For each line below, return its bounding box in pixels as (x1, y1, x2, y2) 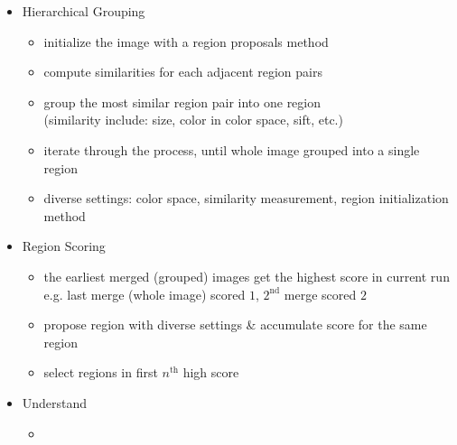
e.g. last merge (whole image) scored (43, 284, 246, 303)
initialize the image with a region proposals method (43, 32, 329, 51)
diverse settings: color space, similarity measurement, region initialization (43, 189, 449, 208)
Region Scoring (22, 236, 106, 255)
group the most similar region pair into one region (43, 92, 322, 111)
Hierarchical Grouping (22, 2, 145, 20)
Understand (22, 393, 88, 412)
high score (182, 363, 239, 382)
